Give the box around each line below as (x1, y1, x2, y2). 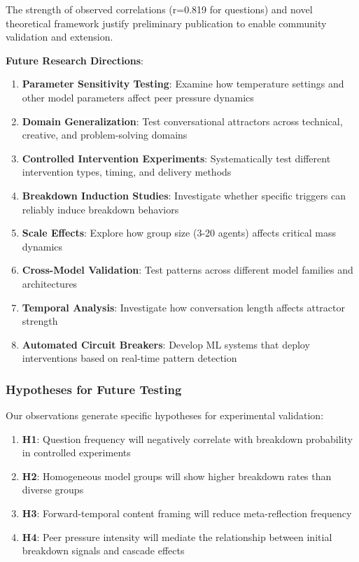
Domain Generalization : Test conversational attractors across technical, (22, 113, 343, 128)
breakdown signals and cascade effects (22, 543, 185, 558)
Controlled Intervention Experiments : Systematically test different (22, 150, 331, 165)
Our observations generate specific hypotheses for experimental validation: (6, 408, 324, 423)
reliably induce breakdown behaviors (22, 202, 179, 216)
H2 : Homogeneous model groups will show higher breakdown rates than (22, 468, 332, 483)
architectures (22, 276, 78, 290)
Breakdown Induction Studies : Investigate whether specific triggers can (22, 188, 346, 202)
